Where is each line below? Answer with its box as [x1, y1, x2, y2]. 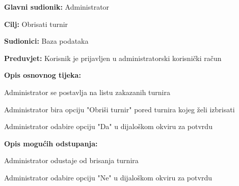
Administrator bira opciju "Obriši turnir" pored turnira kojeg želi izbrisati [4, 104, 235, 114]
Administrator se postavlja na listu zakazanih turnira [4, 86, 171, 97]
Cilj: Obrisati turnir [4, 18, 68, 29]
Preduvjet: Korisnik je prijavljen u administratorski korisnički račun [4, 52, 222, 63]
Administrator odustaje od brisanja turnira [4, 155, 139, 166]
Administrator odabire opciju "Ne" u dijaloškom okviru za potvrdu [4, 172, 212, 182]
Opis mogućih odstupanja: [4, 138, 98, 148]
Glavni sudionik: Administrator [4, 2, 110, 12]
